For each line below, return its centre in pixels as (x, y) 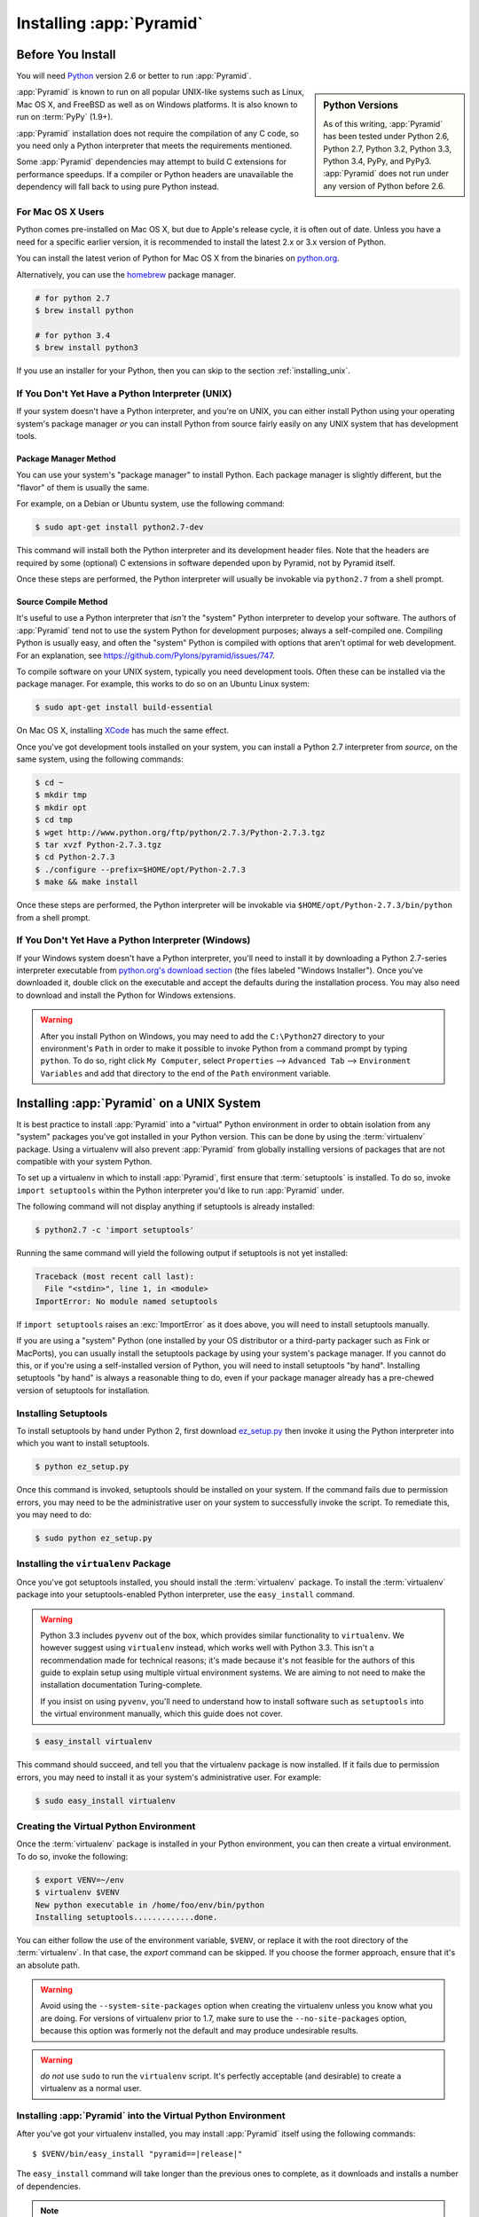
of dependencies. (49, 2186)
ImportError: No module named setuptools (126, 1301)
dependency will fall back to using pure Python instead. (118, 187)
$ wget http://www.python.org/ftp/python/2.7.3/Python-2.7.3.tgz (180, 832)
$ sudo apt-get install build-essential (124, 708)
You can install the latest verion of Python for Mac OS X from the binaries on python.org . (178, 258)
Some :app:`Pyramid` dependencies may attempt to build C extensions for (152, 162)
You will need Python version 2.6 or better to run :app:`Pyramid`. (134, 76)
